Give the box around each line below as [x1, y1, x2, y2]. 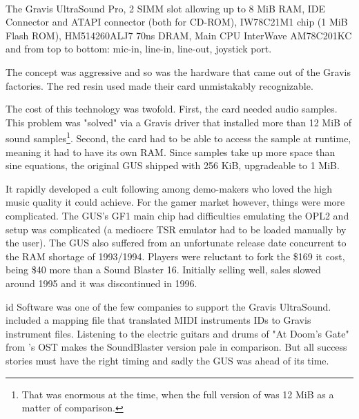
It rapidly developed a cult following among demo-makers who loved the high [6, 181, 333, 195]
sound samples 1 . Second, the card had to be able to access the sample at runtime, [6, 129, 351, 145]
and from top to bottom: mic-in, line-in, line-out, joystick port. [6, 41, 272, 56]
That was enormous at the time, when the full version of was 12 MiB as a [21, 387, 334, 401]
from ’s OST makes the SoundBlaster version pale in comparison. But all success [6, 340, 347, 354]
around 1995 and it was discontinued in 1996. [6, 275, 197, 290]
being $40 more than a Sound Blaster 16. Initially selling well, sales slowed [6, 262, 321, 277]
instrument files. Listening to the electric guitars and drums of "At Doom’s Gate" [6, 326, 349, 340]
